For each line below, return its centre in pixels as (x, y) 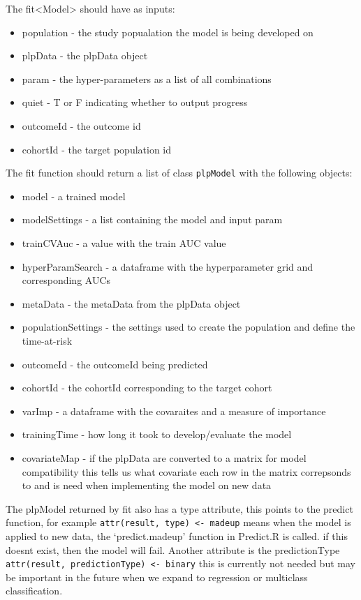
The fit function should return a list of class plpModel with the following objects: (179, 173)
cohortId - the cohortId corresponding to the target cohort (147, 388)
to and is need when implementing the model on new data (147, 485)
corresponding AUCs (66, 280)
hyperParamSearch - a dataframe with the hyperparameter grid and (168, 266)
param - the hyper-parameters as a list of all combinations (147, 78)
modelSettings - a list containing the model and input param (152, 219)
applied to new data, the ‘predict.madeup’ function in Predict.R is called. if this (177, 535)
